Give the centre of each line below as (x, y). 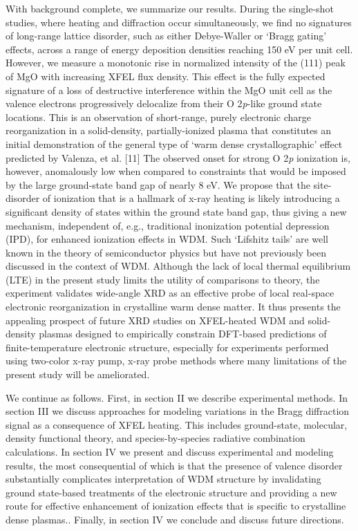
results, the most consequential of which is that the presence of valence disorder (174, 465)
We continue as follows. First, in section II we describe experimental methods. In (177, 397)
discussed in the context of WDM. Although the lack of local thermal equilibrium (178, 266)
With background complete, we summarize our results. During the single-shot (170, 8)
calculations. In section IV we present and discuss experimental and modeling (170, 451)
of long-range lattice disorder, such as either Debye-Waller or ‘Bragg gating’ (166, 36)
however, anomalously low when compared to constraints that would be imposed (176, 171)
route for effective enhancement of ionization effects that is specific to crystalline (176, 506)
